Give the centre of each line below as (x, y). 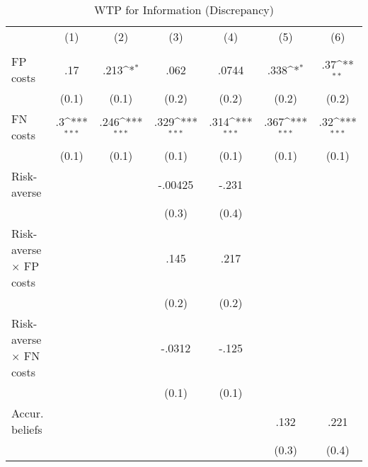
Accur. (28, 413)
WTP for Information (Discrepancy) (184, 10)
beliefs (27, 429)
